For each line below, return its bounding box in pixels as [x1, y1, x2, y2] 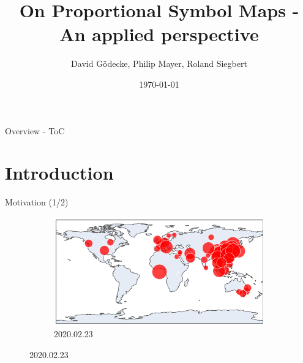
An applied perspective [59, 21, 259, 47]
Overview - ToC [5, 124, 65, 137]
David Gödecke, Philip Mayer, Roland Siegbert [71, 57, 247, 70]
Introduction [5, 160, 114, 185]
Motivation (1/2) [5, 196, 69, 208]
